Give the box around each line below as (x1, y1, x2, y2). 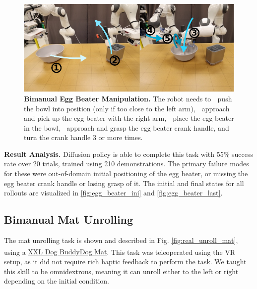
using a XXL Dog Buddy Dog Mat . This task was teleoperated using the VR (4, 246, 236, 257)
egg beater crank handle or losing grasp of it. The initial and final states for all (4, 178, 244, 188)
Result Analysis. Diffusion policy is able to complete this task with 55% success (4, 148, 254, 159)
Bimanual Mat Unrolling (4, 212, 133, 227)
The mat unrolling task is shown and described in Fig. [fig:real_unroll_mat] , (4, 235, 238, 245)
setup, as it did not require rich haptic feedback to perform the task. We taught (4, 256, 247, 266)
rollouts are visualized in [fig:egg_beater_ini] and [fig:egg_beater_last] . (4, 188, 223, 198)
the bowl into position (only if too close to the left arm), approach (24, 103, 230, 113)
